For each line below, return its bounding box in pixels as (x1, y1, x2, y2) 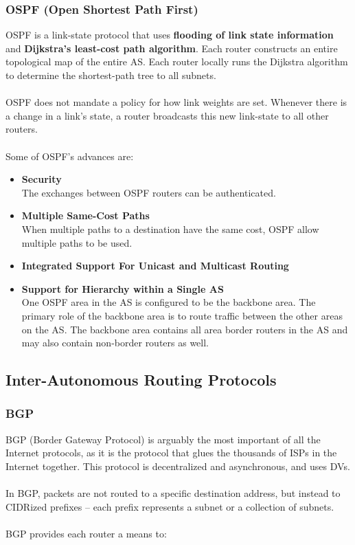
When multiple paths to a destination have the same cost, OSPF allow (21, 221, 319, 236)
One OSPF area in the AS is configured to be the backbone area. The (21, 295, 316, 309)
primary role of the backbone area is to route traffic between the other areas (21, 308, 343, 322)
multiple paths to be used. (21, 235, 133, 249)
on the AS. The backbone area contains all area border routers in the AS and (21, 322, 348, 336)
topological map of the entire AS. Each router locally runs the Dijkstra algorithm (5, 54, 348, 69)
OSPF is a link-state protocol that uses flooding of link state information (5, 27, 334, 42)
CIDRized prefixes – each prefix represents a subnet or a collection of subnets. (5, 499, 334, 513)
